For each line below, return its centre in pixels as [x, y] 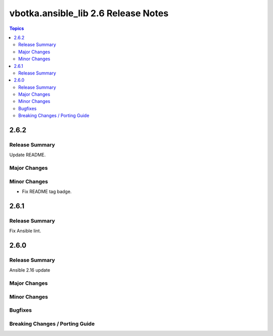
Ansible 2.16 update [30, 270]
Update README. [28, 155]
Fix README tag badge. [47, 192]
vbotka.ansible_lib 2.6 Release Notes [89, 13]
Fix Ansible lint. [25, 231]
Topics [17, 28]
